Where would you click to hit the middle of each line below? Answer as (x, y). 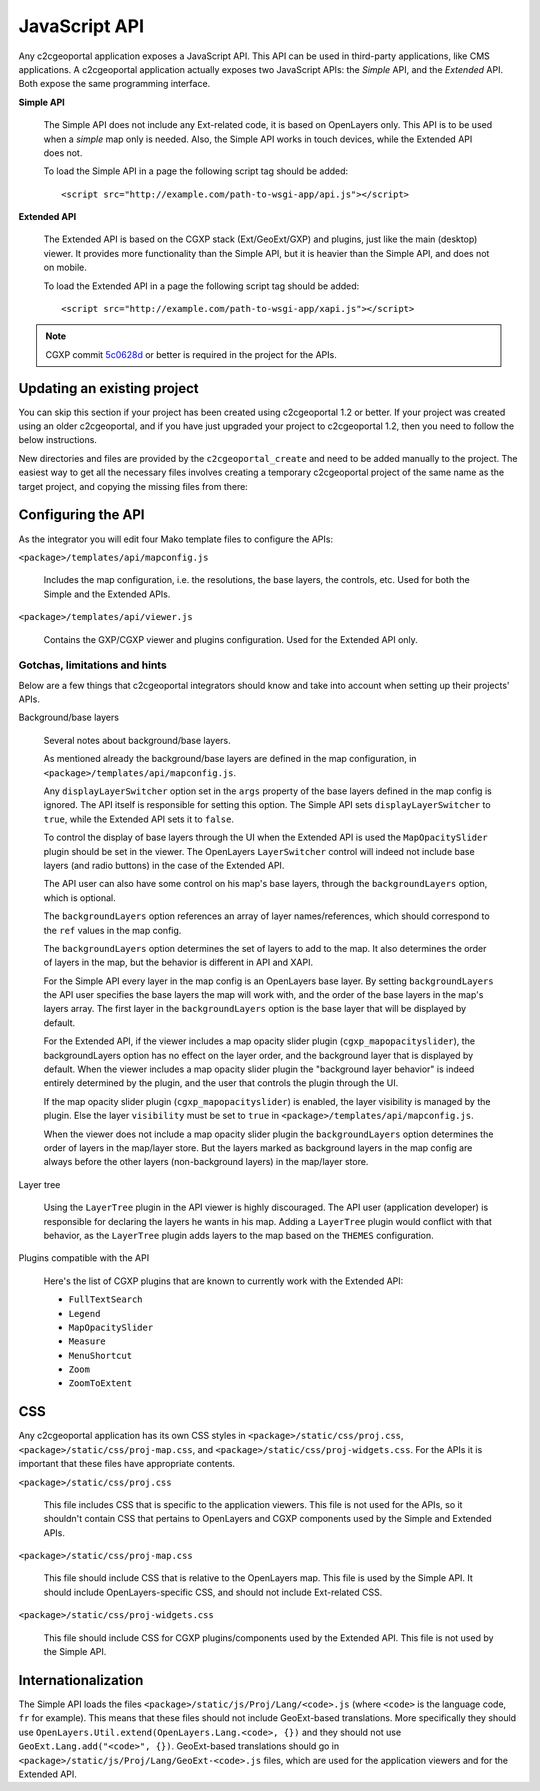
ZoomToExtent (100, 1383)
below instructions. (57, 440)
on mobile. (65, 267)
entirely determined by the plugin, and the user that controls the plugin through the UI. (221, 1083)
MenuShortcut (100, 1355)
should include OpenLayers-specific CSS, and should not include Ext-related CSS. (213, 1592)
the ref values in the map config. (112, 930)
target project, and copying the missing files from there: (133, 486)
